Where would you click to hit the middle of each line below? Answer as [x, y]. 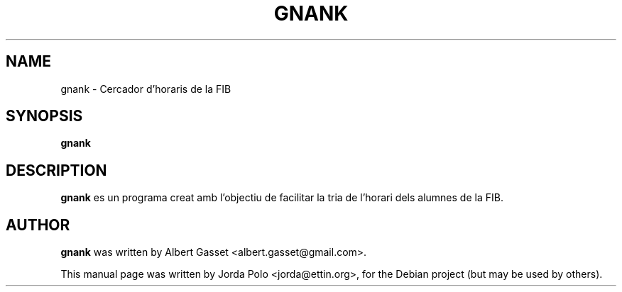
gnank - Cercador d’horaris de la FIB [146, 89]
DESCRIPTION [56, 170]
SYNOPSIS [44, 116]
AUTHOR [38, 225]
